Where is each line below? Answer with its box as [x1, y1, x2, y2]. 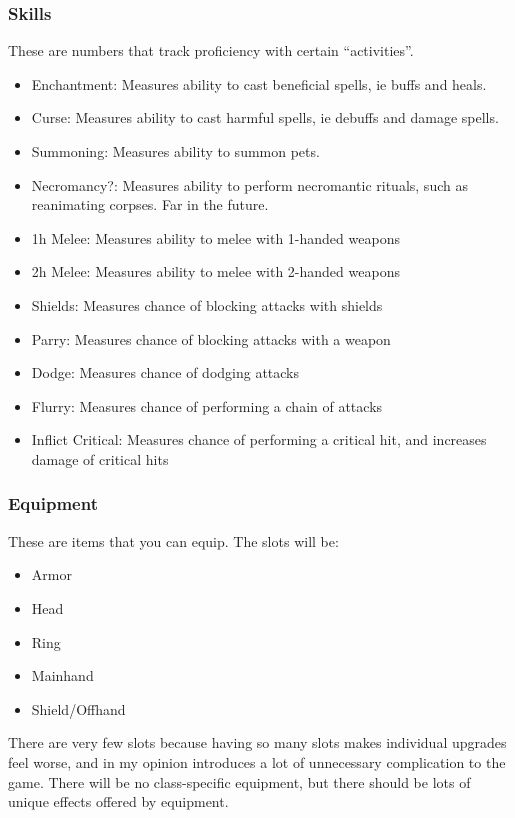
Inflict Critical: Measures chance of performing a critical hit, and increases [31, 429, 487, 450]
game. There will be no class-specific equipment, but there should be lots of [8, 771, 471, 792]
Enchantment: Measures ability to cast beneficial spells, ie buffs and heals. [31, 73, 487, 94]
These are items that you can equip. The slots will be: [8, 530, 339, 551]
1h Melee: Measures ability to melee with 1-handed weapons [31, 227, 400, 248]
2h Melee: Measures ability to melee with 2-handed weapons [31, 261, 400, 282]
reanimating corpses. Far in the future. [31, 194, 269, 215]
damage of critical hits [31, 448, 169, 469]
